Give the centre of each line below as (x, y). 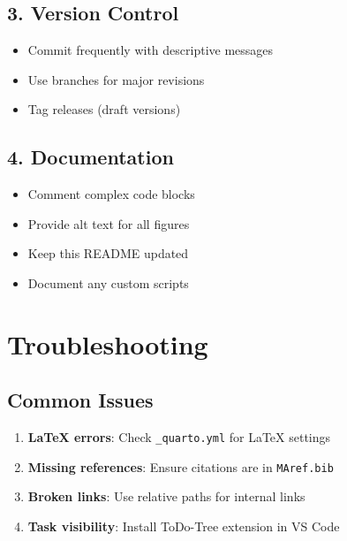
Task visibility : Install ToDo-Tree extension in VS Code (184, 526)
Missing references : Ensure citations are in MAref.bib (181, 466)
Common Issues (80, 400)
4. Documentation (91, 157)
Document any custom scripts (108, 282)
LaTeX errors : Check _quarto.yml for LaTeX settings (179, 437)
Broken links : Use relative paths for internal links (166, 496)
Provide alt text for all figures (109, 223)
